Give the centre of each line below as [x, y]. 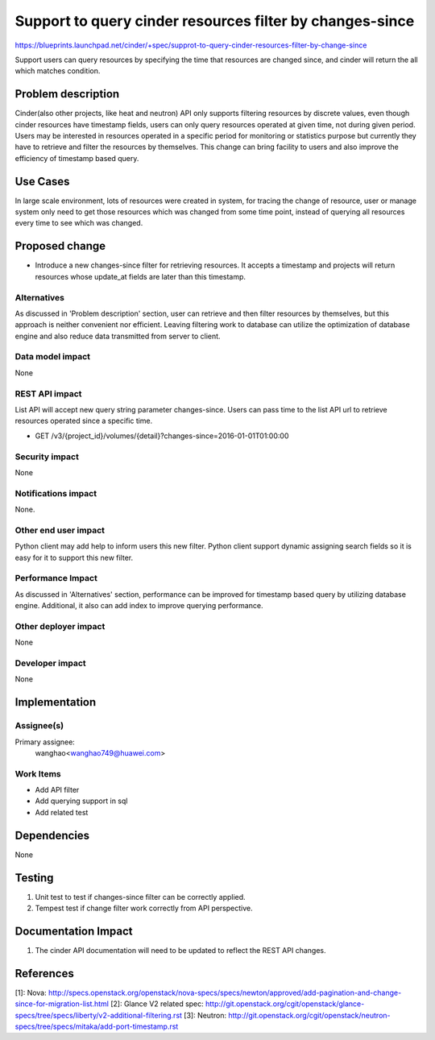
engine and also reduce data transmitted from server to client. [118, 336]
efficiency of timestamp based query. [77, 158]
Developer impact [50, 663]
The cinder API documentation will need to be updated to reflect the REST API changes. [180, 950]
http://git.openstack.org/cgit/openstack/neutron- [309, 1015]
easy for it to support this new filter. [74, 557]
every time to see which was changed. [79, 223]
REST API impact [48, 393]
